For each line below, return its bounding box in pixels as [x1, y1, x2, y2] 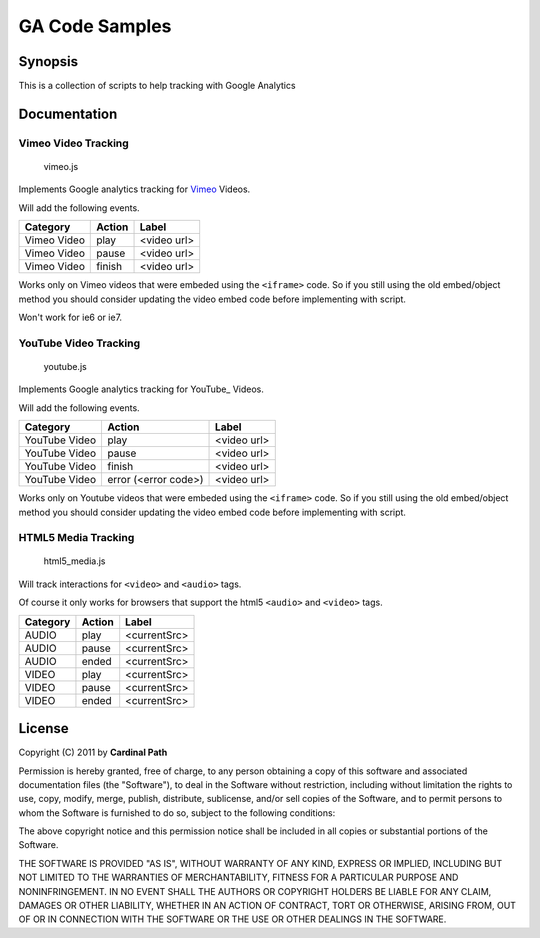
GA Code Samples [18, 15, 172, 37]
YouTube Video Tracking [18, 336, 140, 350]
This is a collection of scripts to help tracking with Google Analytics [18, 80, 296, 92]
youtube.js [43, 360, 87, 372]
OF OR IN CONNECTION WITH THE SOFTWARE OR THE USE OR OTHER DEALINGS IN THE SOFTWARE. [18, 913, 447, 925]
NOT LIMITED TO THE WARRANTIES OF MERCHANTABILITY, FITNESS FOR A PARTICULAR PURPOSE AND [18, 871, 459, 884]
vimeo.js [43, 161, 79, 173]
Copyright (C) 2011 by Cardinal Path [18, 746, 168, 759]
